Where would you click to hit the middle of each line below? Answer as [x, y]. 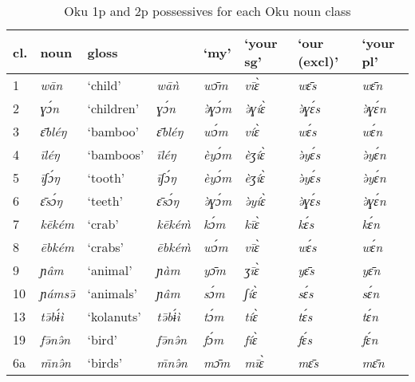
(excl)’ [318, 61]
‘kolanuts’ [114, 316]
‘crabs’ [106, 247]
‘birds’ [105, 362]
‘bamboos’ [116, 154]
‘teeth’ [105, 201]
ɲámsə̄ [57, 293]
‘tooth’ [106, 177]
